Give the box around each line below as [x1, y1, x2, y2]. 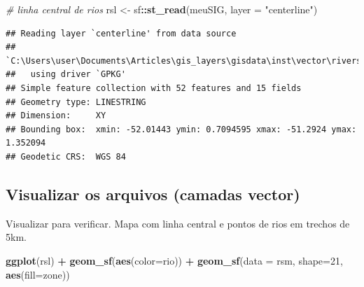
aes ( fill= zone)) [6, 267, 70, 281]
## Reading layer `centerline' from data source [6, 28, 237, 38]
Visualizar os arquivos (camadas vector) [6, 183, 300, 204]
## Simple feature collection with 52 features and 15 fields [6, 83, 302, 93]
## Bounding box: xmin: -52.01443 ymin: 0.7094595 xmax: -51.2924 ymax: [6, 124, 357, 134]
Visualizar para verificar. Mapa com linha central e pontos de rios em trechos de [6, 216, 350, 230]
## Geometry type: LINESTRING [6, 97, 146, 107]
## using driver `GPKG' [6, 69, 126, 80]
